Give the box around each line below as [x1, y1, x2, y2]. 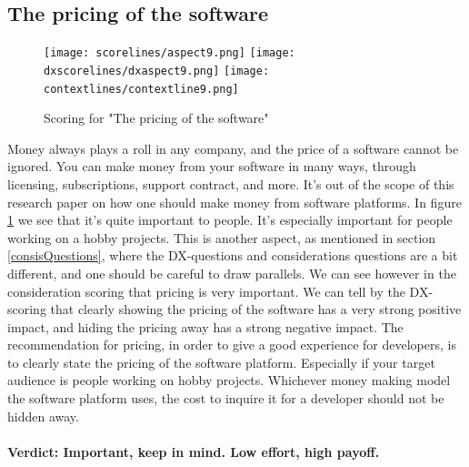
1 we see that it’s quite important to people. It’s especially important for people [7, 210, 453, 229]
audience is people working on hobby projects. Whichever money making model [7, 371, 451, 390]
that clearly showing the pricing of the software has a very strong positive [50, 299, 462, 319]
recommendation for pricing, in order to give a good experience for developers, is [7, 335, 456, 354]
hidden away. [7, 406, 79, 425]
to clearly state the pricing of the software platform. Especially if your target [7, 352, 435, 371]
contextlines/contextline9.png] [44, 82, 239, 96]
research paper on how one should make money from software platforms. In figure [7, 192, 462, 211]
